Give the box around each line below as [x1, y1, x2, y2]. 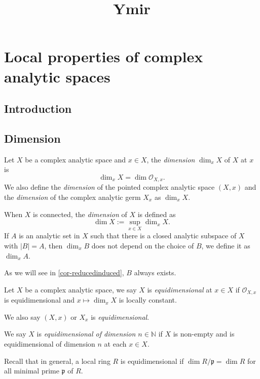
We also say [4, 311, 41, 322]
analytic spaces [4, 66, 110, 87]
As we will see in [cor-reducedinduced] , [4, 267, 124, 278]
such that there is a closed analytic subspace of [90, 230, 237, 241]
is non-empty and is [173, 328, 235, 339]
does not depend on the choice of [91, 240, 194, 250]
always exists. [134, 267, 176, 278]
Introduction [4, 101, 72, 116]
